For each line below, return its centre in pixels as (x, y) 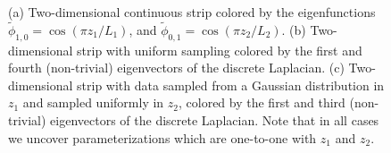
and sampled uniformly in (93, 102)
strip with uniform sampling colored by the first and (220, 50)
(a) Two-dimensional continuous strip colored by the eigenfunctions (192, 12)
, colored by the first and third (262, 102)
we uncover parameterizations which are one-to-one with (162, 137)
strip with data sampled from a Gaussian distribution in (231, 85)
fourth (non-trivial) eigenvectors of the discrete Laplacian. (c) (176, 68)
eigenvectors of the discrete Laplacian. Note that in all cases (215, 119)
